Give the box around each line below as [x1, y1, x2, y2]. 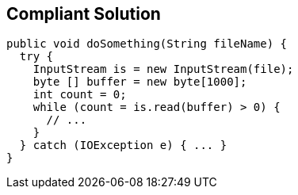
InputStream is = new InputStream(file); [32, 63, 294, 76]
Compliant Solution [6, 4, 161, 24]
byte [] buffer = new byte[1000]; [32, 75, 247, 89]
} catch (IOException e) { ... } [19, 139, 227, 152]
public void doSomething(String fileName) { [6, 37, 288, 51]
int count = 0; [32, 88, 127, 101]
